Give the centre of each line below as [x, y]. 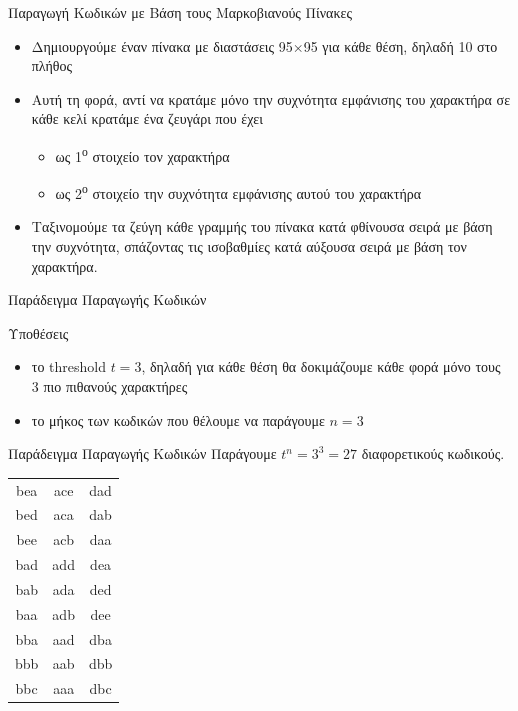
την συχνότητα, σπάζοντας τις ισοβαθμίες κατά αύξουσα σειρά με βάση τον [249, 246]
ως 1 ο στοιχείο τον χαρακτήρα [142, 154]
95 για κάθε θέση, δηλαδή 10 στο [400, 45]
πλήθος [52, 65]
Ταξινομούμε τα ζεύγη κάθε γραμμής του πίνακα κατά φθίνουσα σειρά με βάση [262, 226]
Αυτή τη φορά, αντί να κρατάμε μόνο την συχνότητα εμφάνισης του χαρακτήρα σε [271, 98]
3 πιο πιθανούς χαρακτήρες [109, 386]
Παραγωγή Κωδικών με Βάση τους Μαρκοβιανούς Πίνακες [180, 12]
